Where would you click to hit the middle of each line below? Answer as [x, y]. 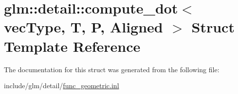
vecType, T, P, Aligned [83, 27]
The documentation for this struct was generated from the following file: [112, 69]
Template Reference [72, 46]
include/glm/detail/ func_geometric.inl [62, 86]
